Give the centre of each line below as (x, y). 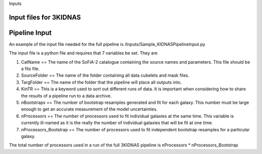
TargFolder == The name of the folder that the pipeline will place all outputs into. (101, 82)
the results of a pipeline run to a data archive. (66, 96)
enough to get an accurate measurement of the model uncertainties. (89, 109)
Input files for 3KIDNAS (45, 17)
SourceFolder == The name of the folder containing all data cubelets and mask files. (105, 75)
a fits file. (30, 69)
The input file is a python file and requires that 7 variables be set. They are (83, 53)
